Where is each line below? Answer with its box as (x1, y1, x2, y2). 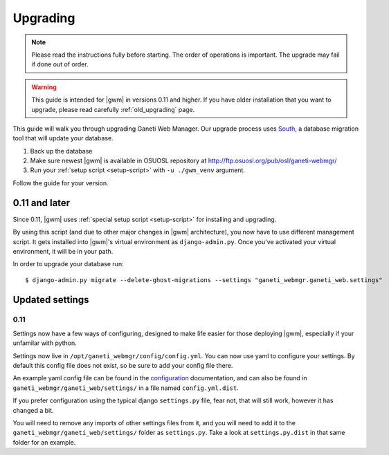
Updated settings (12, 294, 89, 306)
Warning (31, 83, 57, 91)
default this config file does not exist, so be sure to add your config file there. (12, 362, 233, 370)
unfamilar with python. (12, 339, 78, 347)
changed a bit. (12, 406, 55, 414)
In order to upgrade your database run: (12, 260, 124, 268)
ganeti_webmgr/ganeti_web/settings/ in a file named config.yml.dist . (12, 384, 239, 392)
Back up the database (30, 147, 93, 155)
